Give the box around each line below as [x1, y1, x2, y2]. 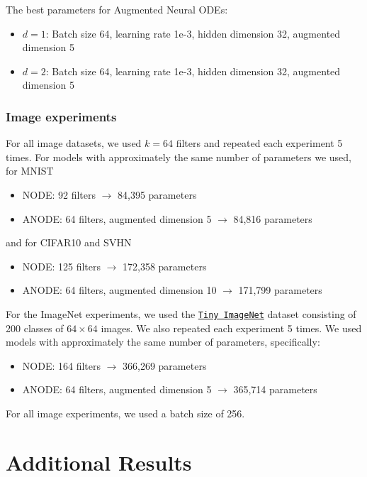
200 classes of [6, 320, 64, 335]
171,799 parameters [238, 283, 322, 297]
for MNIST [6, 163, 54, 178]
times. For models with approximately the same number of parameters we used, [6, 149, 352, 164]
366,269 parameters [123, 358, 207, 373]
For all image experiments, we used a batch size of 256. [6, 405, 245, 420]
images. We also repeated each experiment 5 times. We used [101, 320, 362, 335]
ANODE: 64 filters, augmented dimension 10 [22, 283, 217, 297]
